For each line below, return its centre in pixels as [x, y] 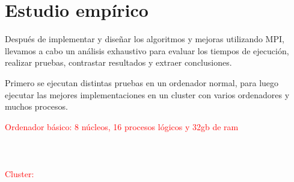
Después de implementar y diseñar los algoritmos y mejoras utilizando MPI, [145, 39]
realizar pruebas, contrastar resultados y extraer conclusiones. [118, 62]
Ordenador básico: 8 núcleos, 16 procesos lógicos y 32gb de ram [122, 126]
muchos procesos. [36, 106]
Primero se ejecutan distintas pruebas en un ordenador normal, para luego [142, 82]
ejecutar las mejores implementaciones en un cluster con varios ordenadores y [147, 94]
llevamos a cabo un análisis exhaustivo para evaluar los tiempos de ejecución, [147, 50]
